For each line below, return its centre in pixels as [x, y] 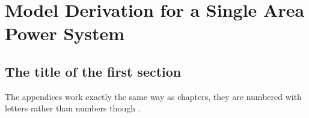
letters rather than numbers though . [73, 108]
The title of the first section [93, 71]
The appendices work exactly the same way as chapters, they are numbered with [153, 96]
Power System [65, 33]
